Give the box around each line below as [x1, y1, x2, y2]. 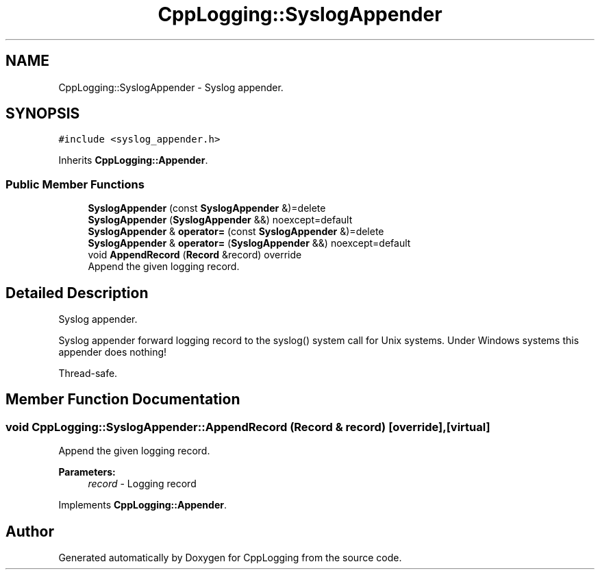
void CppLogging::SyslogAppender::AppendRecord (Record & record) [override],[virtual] [5, 419, 490, 434]
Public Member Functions [5, 177, 145, 191]
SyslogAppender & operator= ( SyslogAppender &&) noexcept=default [88, 237, 411, 249]
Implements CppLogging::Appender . [58, 499, 227, 511]
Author [5, 522, 54, 540]
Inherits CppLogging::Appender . [58, 154, 208, 167]
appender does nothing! [58, 346, 167, 358]
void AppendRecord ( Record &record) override [88, 249, 302, 261]
